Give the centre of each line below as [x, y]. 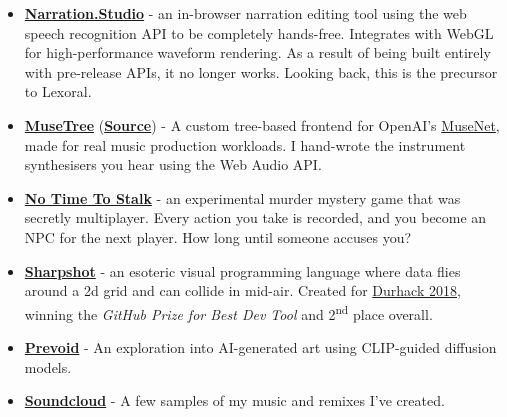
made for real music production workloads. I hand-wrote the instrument [245, 144]
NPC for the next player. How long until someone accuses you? [218, 236]
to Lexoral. [58, 91]
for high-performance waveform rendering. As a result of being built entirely [257, 52]
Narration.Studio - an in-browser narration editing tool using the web [245, 13]
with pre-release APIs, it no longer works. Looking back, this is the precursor [261, 71]
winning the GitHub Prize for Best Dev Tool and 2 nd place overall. [228, 312]
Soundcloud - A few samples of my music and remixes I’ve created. [234, 400]
